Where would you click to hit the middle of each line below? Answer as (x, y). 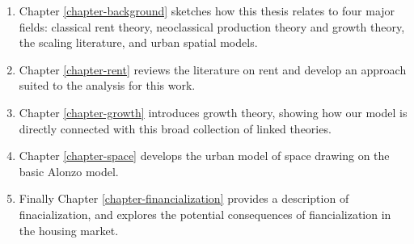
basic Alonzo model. (69, 171)
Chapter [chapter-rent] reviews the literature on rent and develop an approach (213, 69)
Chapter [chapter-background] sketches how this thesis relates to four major (207, 11)
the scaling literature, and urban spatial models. (138, 42)
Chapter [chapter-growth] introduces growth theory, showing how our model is (213, 112)
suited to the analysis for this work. (107, 85)
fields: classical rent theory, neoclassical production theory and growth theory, (212, 26)
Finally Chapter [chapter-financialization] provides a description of (184, 198)
